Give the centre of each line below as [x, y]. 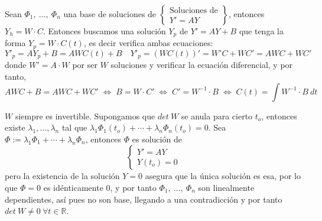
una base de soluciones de [110, 14]
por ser [85, 65]
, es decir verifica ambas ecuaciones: [148, 43]
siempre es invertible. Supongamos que [85, 116]
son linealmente [226, 187]
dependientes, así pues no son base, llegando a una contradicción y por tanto [144, 199]
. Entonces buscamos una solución [105, 31]
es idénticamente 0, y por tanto [100, 187]
